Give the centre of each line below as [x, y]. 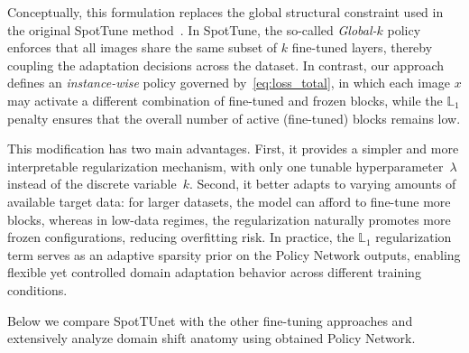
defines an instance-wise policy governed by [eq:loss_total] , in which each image [229, 83]
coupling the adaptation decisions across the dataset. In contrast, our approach [226, 65]
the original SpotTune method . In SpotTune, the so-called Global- [192, 29]
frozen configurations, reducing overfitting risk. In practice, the [181, 237]
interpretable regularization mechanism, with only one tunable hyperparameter [225, 166]
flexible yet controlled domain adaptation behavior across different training [214, 272]
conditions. [37, 289]
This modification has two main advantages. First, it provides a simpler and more [233, 149]
